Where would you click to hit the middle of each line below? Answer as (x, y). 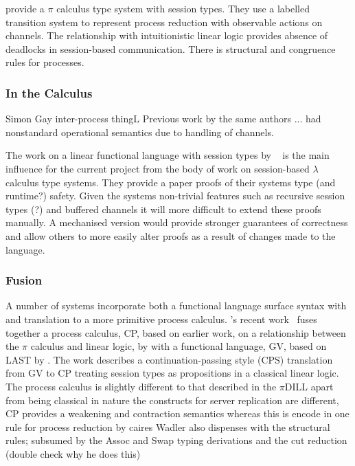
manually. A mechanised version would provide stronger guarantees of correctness (177, 222)
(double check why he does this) (73, 453)
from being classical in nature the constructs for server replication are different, (172, 400)
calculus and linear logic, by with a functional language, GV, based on (179, 346)
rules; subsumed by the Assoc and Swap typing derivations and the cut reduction (176, 440)
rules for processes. (45, 62)
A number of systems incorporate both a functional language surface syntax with (176, 306)
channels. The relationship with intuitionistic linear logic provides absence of (167, 35)
